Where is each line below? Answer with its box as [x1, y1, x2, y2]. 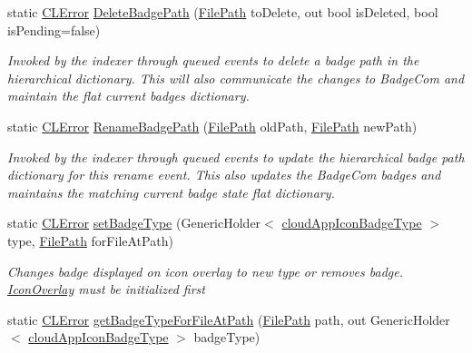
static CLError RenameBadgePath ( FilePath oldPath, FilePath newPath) [7, 116, 418, 135]
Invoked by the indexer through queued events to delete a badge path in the [7, 51, 419, 70]
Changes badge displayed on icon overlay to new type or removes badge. [7, 261, 404, 280]
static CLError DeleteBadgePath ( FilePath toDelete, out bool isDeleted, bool [7, 3, 438, 21]
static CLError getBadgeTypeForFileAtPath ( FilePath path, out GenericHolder [7, 309, 450, 328]
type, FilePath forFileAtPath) [7, 230, 173, 250]
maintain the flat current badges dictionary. [7, 86, 250, 105]
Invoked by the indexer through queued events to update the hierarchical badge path [7, 147, 465, 166]
